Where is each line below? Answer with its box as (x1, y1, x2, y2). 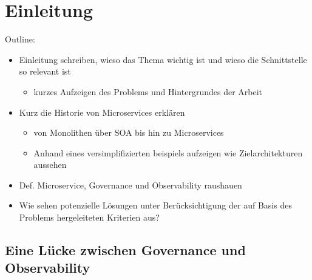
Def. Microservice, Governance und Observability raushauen (19, 178, 242, 191)
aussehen (33, 158, 67, 171)
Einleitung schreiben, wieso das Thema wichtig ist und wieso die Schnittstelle (19, 53, 307, 65)
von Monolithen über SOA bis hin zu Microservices (33, 126, 224, 139)
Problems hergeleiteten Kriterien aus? (19, 211, 160, 224)
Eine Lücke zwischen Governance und (5, 241, 246, 259)
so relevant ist (19, 65, 71, 78)
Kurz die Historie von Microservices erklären (19, 105, 185, 118)
